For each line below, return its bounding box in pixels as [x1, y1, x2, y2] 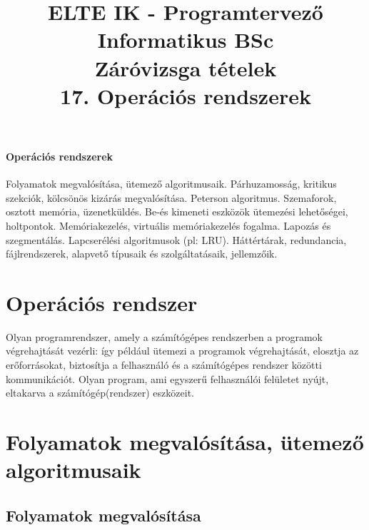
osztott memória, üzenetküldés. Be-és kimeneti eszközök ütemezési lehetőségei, [6, 204, 348, 219]
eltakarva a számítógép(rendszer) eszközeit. [6, 385, 194, 400]
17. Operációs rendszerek [60, 81, 311, 110]
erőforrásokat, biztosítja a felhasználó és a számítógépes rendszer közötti [6, 357, 322, 372]
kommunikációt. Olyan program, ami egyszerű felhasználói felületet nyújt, [6, 371, 329, 386]
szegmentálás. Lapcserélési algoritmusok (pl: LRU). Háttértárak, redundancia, [6, 232, 347, 247]
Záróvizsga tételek [94, 53, 277, 82]
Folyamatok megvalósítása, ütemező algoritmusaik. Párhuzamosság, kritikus [6, 176, 337, 191]
